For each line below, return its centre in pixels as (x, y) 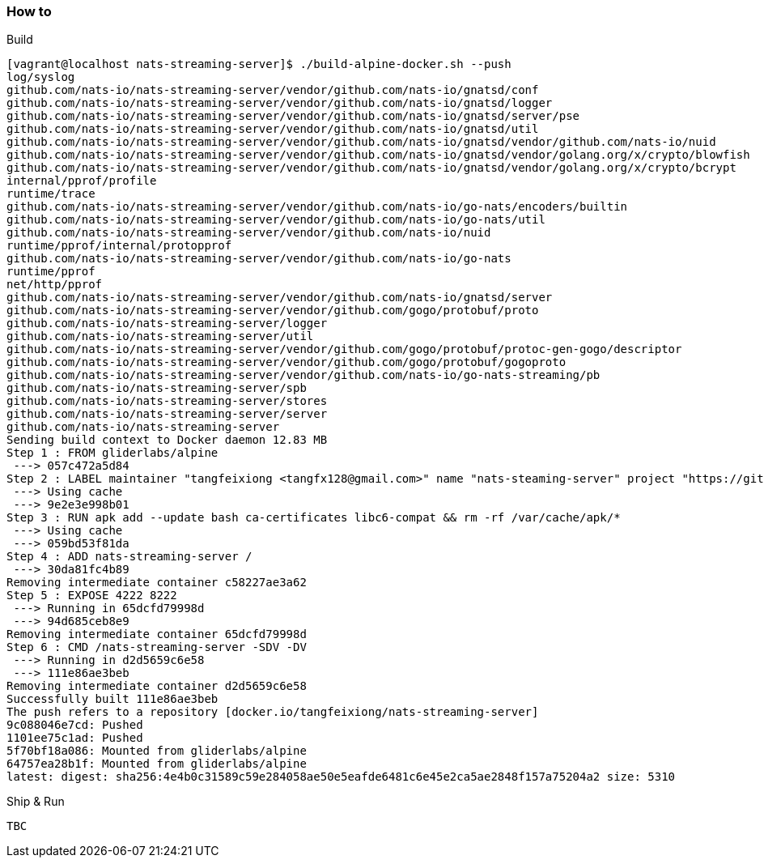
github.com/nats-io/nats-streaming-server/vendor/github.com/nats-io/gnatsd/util (273, 129)
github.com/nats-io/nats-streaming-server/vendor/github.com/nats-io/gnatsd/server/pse (293, 116)
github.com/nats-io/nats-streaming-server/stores (167, 401)
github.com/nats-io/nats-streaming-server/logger (167, 323)
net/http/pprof (55, 285)
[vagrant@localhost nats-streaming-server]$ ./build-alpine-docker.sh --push (259, 64)
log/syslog (41, 77)
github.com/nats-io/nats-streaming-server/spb (157, 388)
